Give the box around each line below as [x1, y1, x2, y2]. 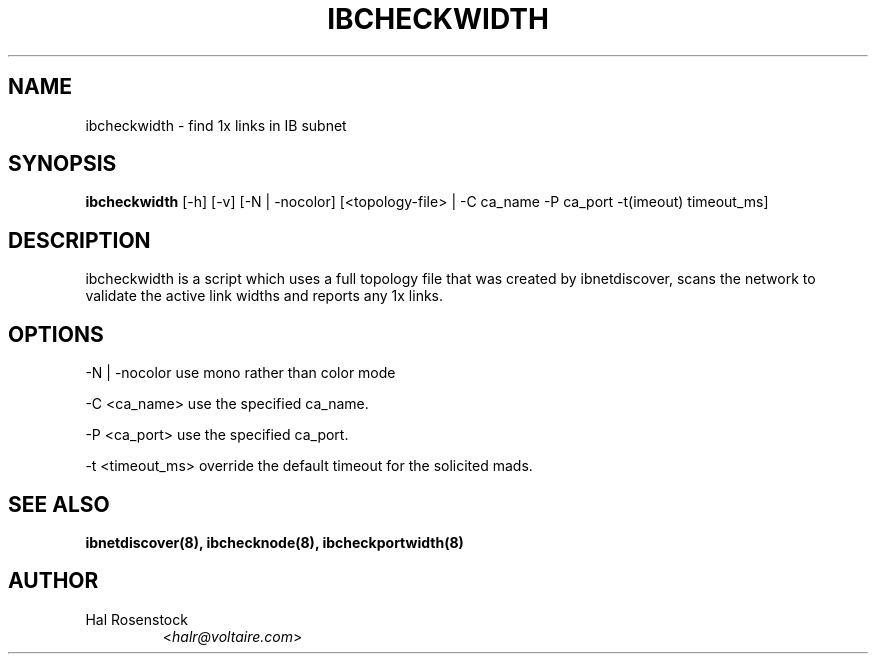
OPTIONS [8, 321, 104, 347]
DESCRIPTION [8, 227, 151, 253]
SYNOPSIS [8, 151, 117, 177]
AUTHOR [8, 568, 99, 594]
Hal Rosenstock [85, 610, 188, 628]
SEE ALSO [8, 491, 110, 517]
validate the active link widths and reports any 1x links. [85, 287, 444, 305]
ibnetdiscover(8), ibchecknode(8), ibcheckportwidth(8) [85, 533, 464, 551]
